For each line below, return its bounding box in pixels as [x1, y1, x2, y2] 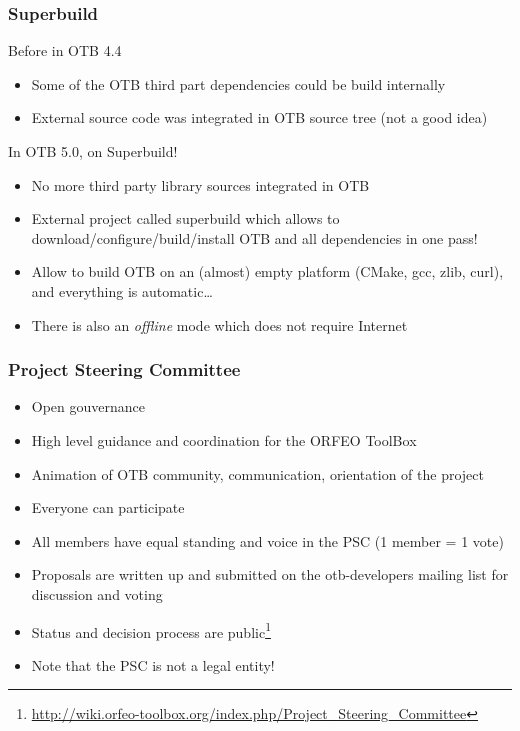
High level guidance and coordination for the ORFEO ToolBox [31, 429, 417, 450]
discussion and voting [31, 583, 163, 604]
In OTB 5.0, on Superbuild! [8, 141, 178, 161]
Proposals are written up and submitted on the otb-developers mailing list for [31, 564, 509, 585]
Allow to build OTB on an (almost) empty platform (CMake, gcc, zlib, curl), [31, 261, 504, 282]
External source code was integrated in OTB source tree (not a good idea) [31, 107, 488, 128]
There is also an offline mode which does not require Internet [31, 314, 408, 335]
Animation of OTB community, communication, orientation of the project [31, 463, 484, 484]
